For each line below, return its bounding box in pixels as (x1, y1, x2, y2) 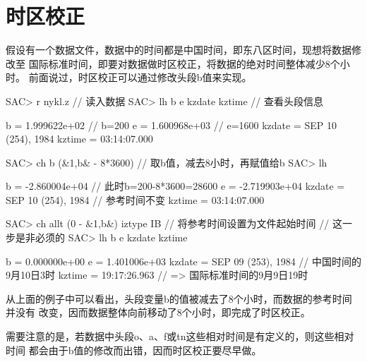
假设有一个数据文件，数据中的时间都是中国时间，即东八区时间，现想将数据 (6, 42, 351, 57)
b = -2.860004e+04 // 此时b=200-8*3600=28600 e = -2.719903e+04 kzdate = (6, 179, 345, 193)
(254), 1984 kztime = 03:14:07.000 (6, 131, 153, 146)
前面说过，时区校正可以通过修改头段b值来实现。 (28, 70, 252, 85)
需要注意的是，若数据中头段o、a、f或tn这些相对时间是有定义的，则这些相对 (6, 329, 354, 344)
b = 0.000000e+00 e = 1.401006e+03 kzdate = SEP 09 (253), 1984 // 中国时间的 (6, 253, 361, 268)
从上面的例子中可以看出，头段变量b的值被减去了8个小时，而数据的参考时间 (6, 291, 352, 306)
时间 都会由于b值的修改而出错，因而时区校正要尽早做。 (6, 342, 262, 357)
